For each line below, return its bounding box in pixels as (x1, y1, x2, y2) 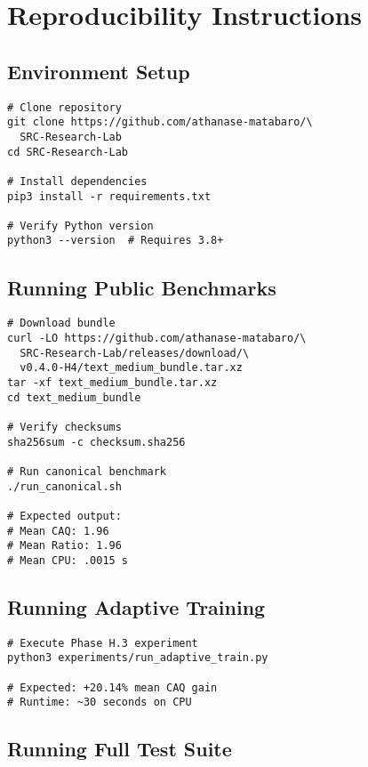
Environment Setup (7, 57, 190, 85)
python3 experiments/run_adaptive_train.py (7, 651, 268, 665)
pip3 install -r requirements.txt (7, 190, 212, 203)
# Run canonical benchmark (7, 464, 166, 478)
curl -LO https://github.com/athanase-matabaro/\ (7, 332, 307, 344)
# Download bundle (7, 317, 116, 330)
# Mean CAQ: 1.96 (7, 524, 109, 537)
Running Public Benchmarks (7, 273, 276, 301)
